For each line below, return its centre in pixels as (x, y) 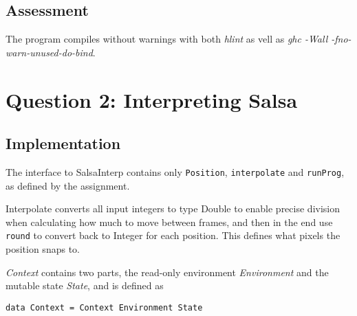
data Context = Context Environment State (104, 307)
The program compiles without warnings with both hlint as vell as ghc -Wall (167, 39)
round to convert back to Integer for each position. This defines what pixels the (173, 235)
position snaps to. (43, 249)
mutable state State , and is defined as (85, 285)
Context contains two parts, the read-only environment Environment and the (167, 272)
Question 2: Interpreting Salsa (152, 99)
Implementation (63, 143)
